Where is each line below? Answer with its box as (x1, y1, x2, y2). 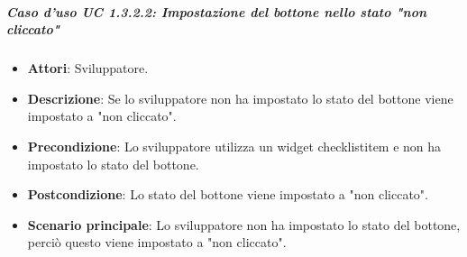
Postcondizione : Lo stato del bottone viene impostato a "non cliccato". (27, 185, 428, 204)
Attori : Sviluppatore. (27, 59, 149, 78)
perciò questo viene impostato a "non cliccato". (27, 233, 287, 252)
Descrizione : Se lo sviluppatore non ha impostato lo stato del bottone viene (27, 88, 453, 107)
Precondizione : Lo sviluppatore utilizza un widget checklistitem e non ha (27, 136, 442, 155)
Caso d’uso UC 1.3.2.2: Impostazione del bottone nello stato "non (6, 2, 427, 21)
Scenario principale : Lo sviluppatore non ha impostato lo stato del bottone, (27, 215, 461, 234)
